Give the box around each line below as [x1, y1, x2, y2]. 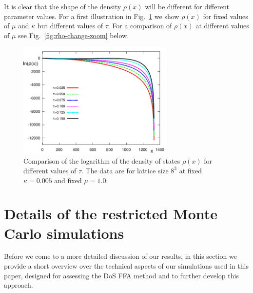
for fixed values [203, 11, 248, 21]
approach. [4, 280, 33, 290]
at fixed [179, 165, 202, 175]
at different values [195, 21, 249, 31]
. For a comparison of [108, 21, 172, 31]
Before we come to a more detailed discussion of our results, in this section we [4, 251, 237, 261]
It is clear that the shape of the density [4, 1, 121, 11]
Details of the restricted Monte [4, 204, 218, 224]
